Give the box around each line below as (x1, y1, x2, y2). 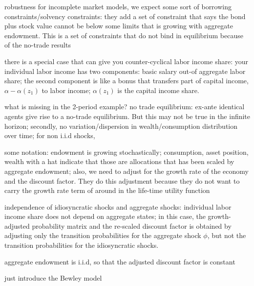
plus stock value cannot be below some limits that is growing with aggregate (4, 21, 233, 31)
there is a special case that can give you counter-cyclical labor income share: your (4, 56, 248, 66)
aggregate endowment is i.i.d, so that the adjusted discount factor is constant (4, 256, 235, 266)
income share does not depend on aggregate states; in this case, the (4, 211, 206, 221)
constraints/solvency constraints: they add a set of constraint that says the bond (4, 11, 246, 21)
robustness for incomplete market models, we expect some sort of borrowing (4, 1, 232, 11)
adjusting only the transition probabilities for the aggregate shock (4, 230, 201, 240)
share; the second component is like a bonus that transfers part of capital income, (4, 75, 249, 86)
